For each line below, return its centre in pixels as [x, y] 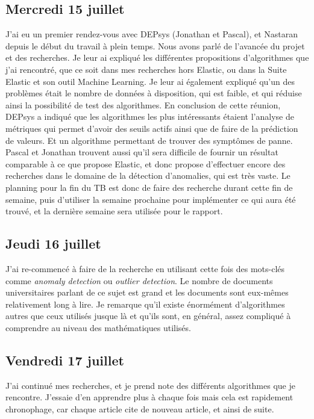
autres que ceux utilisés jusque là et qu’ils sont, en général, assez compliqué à [148, 316]
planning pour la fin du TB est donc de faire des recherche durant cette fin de [149, 187]
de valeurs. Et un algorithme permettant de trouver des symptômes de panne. [149, 140]
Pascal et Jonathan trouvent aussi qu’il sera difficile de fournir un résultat [142, 152]
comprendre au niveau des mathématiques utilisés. [98, 327]
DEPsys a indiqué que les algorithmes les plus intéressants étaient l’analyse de [150, 116]
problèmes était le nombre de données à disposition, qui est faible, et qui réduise [154, 93]
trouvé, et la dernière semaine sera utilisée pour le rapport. [114, 211]
